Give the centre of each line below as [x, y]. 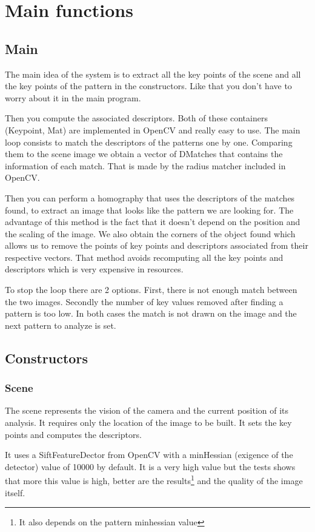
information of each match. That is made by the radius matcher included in [145, 165]
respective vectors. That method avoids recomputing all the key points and [144, 257]
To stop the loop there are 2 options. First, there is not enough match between [151, 290]
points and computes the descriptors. [73, 434]
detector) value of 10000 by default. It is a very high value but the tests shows [150, 466]
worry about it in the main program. [73, 97]
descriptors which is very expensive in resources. [94, 269]
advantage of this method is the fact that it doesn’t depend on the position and [153, 222]
